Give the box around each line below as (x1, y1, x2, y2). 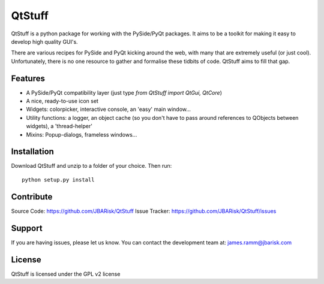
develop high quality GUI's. (11, 38, 78, 45)
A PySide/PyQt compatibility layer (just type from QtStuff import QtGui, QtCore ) (26, 89, 222, 96)
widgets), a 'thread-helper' (26, 123, 93, 130)
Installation (11, 147, 54, 157)
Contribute (11, 192, 53, 202)
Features (11, 73, 45, 83)
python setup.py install (22, 176, 95, 183)
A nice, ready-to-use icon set (26, 98, 99, 105)
